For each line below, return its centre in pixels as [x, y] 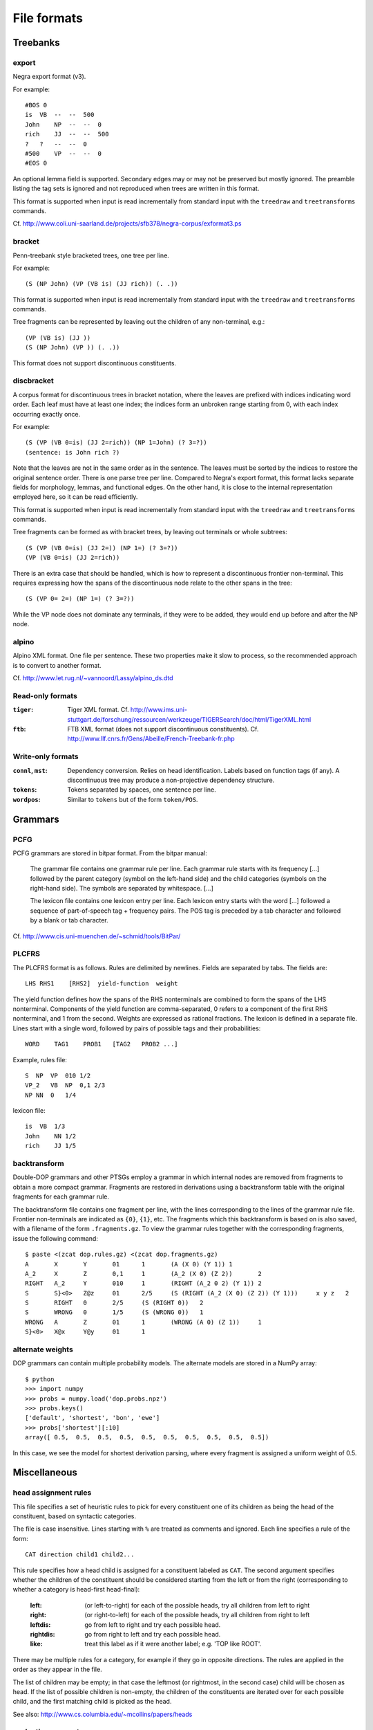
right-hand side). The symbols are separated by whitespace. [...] [122, 889]
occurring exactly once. [47, 414]
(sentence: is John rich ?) [73, 452]
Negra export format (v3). [49, 77]
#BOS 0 [36, 105]
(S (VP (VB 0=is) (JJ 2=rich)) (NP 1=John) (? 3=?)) [116, 443]
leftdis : [40, 1624]
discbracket [34, 381]
